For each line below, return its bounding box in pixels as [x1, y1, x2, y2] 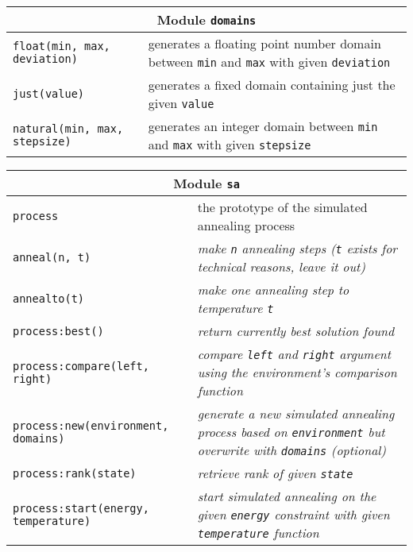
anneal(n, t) [13, 251, 91, 264]
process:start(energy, [13, 501, 149, 515]
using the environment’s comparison [197, 363, 397, 381]
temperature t [197, 299, 274, 317]
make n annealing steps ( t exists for [197, 239, 398, 257]
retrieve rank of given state [197, 464, 353, 482]
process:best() [13, 324, 104, 338]
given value [148, 94, 214, 112]
